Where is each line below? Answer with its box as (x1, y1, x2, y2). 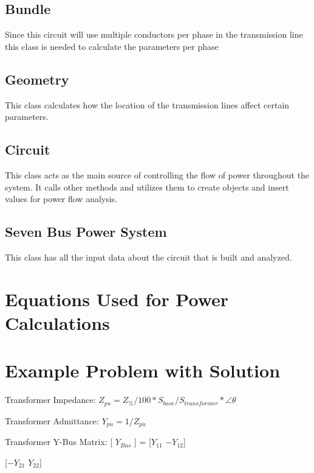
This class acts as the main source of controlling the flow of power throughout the (5, 168, 310, 181)
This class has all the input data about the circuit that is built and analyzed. (5, 250, 292, 263)
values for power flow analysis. (5, 192, 118, 205)
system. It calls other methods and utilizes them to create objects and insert (5, 180, 289, 193)
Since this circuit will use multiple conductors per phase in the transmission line (5, 28, 303, 41)
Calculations (5, 310, 110, 335)
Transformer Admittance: (5, 414, 99, 427)
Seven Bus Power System (5, 222, 167, 241)
